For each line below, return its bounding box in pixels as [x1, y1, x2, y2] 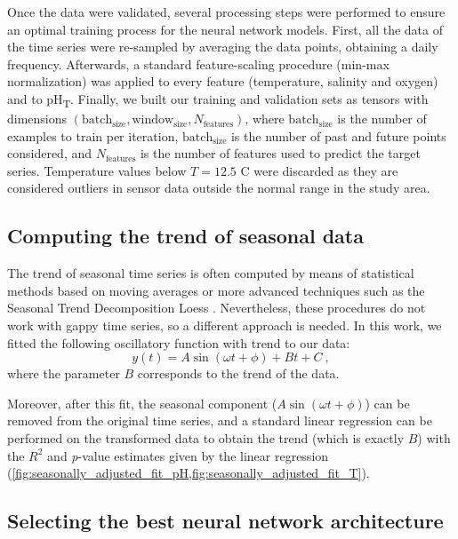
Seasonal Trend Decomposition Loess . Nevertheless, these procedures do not [7, 298, 426, 317]
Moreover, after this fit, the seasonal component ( [7, 393, 277, 412]
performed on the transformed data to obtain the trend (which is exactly [7, 429, 405, 448]
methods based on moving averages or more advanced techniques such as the [7, 281, 425, 299]
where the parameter [7, 364, 120, 383]
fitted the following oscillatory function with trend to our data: [7, 333, 350, 352]
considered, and [7, 144, 92, 162]
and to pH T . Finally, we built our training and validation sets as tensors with [7, 89, 429, 110]
